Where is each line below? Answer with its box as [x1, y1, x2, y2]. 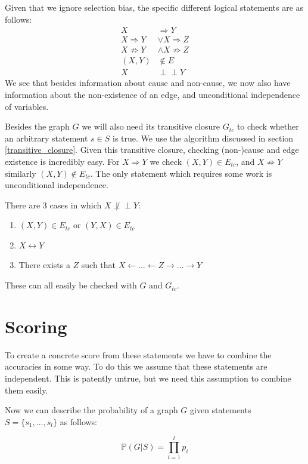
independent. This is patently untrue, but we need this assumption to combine [5, 371, 291, 384]
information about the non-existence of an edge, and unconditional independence [5, 88, 300, 100]
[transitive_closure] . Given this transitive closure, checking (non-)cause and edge [5, 143, 299, 156]
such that [81, 259, 116, 271]
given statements [190, 404, 251, 416]
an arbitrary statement [5, 131, 88, 144]
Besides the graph [5, 120, 70, 133]
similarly [5, 167, 36, 179]
